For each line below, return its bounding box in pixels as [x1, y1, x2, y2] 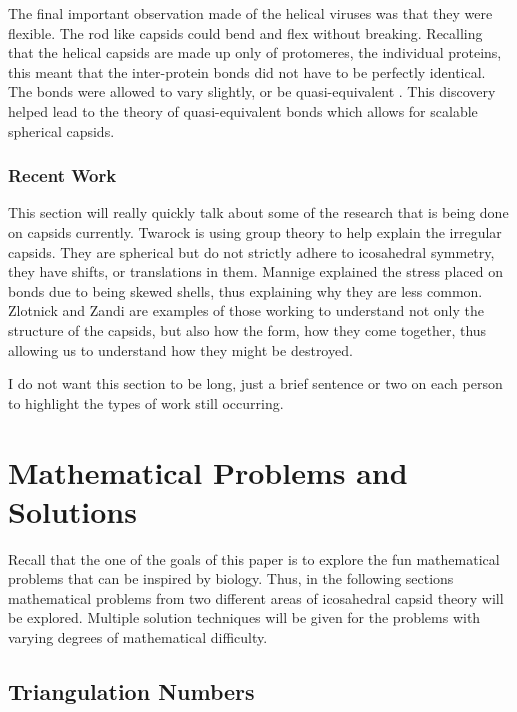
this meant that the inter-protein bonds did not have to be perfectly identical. [8, 61, 486, 82]
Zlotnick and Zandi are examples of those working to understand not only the [8, 300, 484, 321]
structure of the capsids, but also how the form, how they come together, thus [8, 319, 487, 340]
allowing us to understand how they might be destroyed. [8, 339, 353, 360]
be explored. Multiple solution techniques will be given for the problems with [8, 607, 481, 628]
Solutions [8, 490, 137, 531]
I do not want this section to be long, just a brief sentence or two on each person [8, 373, 503, 394]
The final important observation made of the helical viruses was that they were [8, 3, 493, 23]
